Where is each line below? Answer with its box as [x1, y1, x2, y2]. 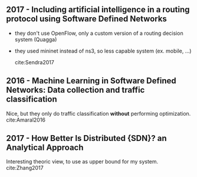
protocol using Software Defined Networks [6, 14, 167, 24]
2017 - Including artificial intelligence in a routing [6, 5, 190, 15]
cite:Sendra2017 [14, 58, 54, 65]
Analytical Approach [6, 143, 84, 153]
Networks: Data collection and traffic [6, 85, 145, 95]
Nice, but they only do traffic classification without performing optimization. [6, 110, 191, 117]
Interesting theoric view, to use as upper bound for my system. [6, 158, 159, 165]
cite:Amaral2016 [6, 116, 46, 123]
